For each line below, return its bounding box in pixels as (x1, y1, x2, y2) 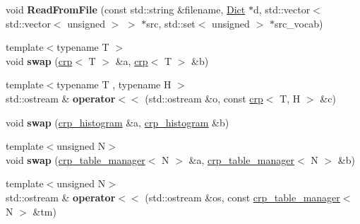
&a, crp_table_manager (188, 152, 294, 167)
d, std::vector (253, 2, 311, 16)
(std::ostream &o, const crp (145, 90, 263, 105)
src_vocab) (274, 16, 323, 30)
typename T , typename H (56, 77, 172, 92)
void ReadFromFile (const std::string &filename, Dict (6, 2, 246, 16)
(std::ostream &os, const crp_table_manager (145, 189, 340, 204)
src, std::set (146, 16, 196, 30)
